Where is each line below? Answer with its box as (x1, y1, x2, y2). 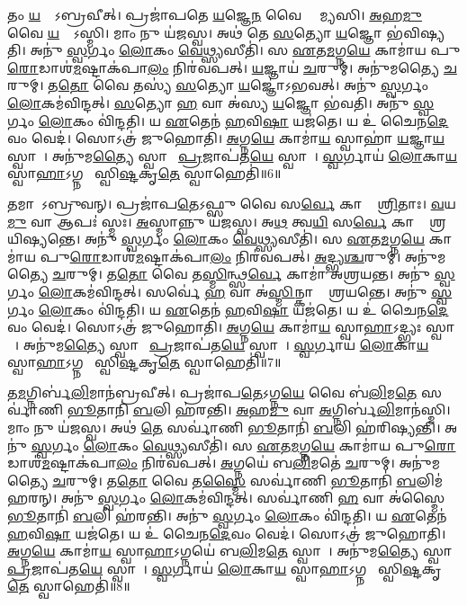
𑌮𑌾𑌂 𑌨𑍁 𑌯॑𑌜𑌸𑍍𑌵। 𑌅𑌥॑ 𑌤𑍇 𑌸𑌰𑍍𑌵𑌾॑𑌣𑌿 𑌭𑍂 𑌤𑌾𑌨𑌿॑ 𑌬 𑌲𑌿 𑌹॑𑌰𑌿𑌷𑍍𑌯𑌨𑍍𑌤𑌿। (7, 418, 441, 437)
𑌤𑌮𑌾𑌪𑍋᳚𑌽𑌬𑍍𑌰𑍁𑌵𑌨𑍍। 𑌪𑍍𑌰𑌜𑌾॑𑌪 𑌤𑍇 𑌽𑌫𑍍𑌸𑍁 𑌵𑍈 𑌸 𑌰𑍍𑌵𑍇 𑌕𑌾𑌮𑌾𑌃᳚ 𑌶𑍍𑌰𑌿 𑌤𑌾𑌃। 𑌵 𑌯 (7, 193, 456, 212)
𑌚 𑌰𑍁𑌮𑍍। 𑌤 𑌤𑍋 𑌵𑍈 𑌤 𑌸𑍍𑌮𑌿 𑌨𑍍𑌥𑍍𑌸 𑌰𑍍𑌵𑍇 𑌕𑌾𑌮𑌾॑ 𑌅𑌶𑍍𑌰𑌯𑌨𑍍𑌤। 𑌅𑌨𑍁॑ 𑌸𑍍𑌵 (52, 264, 455, 283)
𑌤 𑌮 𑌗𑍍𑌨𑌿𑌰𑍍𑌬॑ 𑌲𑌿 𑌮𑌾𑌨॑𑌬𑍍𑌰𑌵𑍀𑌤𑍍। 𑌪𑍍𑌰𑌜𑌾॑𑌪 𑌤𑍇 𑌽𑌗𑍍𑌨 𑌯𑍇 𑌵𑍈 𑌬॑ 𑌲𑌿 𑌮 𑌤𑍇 (7, 382, 418, 401)
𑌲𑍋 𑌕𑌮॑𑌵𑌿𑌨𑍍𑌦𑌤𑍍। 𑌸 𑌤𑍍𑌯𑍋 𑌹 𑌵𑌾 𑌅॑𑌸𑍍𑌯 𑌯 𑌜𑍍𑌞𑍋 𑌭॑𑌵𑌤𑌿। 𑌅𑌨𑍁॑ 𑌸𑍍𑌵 (7, 93, 435, 111)
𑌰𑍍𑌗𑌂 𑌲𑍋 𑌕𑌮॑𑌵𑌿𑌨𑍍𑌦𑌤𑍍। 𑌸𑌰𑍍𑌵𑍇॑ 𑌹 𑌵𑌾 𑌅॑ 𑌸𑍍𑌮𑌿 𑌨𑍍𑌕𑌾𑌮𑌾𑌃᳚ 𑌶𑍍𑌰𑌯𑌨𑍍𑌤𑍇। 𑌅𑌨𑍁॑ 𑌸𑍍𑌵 (7, 281, 453, 300)
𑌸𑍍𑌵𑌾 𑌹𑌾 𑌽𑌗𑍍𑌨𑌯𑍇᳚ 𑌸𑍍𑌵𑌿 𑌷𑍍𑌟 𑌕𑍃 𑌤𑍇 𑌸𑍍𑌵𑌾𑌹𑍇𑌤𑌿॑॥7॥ (7, 352, 282, 371)
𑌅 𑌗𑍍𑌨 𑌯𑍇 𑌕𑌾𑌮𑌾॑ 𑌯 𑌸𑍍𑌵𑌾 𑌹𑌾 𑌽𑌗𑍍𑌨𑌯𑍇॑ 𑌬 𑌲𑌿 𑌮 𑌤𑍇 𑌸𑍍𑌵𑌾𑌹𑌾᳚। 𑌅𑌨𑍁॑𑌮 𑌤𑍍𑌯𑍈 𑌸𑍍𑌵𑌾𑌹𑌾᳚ (7, 541, 459, 560)
